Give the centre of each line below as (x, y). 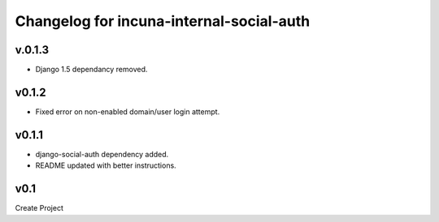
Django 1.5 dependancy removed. (91, 70)
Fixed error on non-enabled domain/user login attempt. (128, 111)
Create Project (39, 208)
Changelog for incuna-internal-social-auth (163, 21)
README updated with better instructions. (106, 165)
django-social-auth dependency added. (102, 154)
